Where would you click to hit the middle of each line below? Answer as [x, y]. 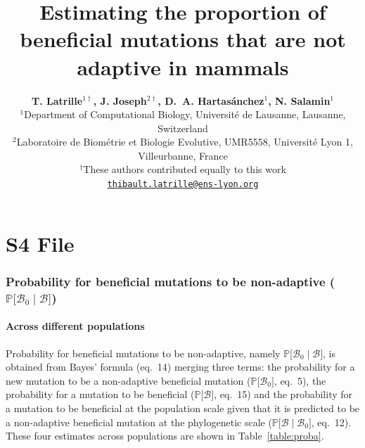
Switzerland [183, 128]
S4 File [40, 243]
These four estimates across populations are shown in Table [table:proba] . [165, 436]
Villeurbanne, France [183, 155]
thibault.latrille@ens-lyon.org [183, 185]
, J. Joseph [120, 100]
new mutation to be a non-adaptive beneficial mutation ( [128, 380]
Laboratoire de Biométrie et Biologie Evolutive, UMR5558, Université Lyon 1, [185, 142]
